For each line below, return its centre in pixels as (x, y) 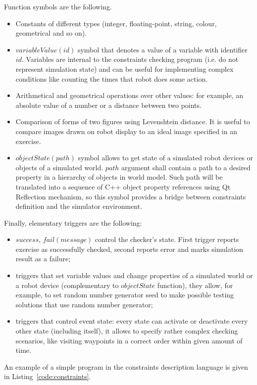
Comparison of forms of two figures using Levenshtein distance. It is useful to (133, 121)
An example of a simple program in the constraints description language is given (126, 366)
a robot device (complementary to (67, 285)
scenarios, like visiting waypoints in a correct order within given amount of (129, 340)
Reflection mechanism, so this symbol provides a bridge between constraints (131, 196)
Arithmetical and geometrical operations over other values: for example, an (129, 95)
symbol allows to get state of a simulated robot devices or (165, 158)
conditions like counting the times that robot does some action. (112, 78)
